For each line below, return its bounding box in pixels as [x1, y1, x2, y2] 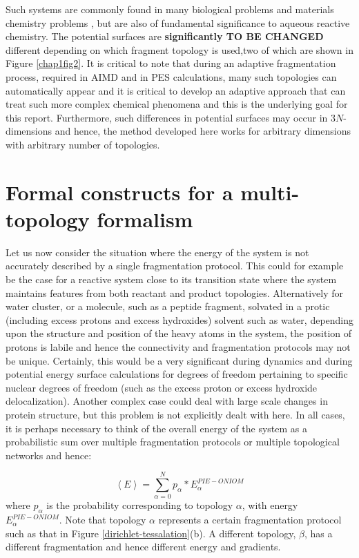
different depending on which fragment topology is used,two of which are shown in [6, 42, 353, 57]
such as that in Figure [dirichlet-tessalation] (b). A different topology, [6, 526, 296, 540]
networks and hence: [6, 448, 92, 462]
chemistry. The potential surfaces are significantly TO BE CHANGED [6, 29, 324, 44]
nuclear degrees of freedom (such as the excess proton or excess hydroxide [6, 380, 318, 394]
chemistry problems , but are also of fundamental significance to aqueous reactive [6, 15, 350, 30]
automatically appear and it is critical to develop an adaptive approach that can [6, 83, 346, 97]
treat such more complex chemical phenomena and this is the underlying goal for [6, 97, 348, 111]
